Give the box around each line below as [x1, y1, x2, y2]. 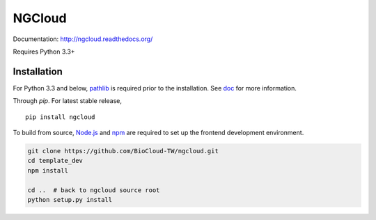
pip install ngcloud [25, 113, 95, 121]
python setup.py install [27, 196, 113, 203]
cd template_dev [27, 157, 84, 165]
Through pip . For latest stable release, [13, 97, 122, 105]
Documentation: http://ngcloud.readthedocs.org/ [13, 35, 153, 43]
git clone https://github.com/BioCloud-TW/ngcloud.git [27, 147, 219, 155]
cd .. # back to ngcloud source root [27, 186, 160, 194]
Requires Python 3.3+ [13, 47, 76, 56]
